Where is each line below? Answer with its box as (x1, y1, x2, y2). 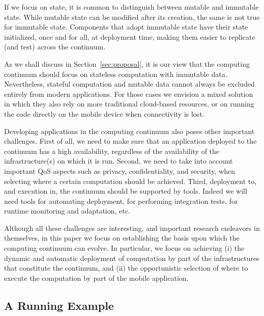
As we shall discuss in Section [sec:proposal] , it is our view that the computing (4, 58, 250, 69)
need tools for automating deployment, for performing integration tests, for (4, 195, 238, 206)
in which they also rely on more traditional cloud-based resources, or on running (4, 98, 254, 109)
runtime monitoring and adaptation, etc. (4, 205, 130, 216)
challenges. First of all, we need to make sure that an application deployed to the (4, 136, 257, 146)
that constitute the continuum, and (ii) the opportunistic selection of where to (4, 262, 248, 273)
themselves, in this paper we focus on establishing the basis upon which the (4, 232, 240, 243)
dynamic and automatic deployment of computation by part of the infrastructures (4, 252, 259, 263)
